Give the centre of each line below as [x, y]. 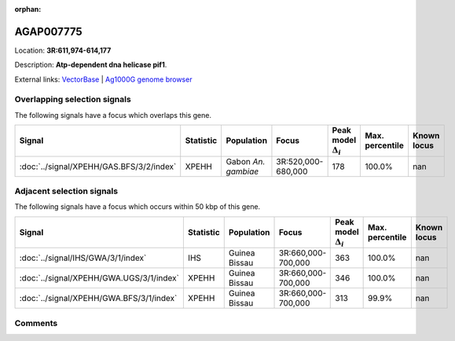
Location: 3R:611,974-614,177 [63, 50]
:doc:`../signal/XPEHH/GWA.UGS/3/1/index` [99, 278]
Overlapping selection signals [73, 100]
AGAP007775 [48, 31]
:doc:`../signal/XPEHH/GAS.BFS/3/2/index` [98, 167]
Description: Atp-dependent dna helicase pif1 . [91, 65]
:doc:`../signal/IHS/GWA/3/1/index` [83, 258]
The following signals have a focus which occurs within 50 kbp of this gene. [138, 207]
